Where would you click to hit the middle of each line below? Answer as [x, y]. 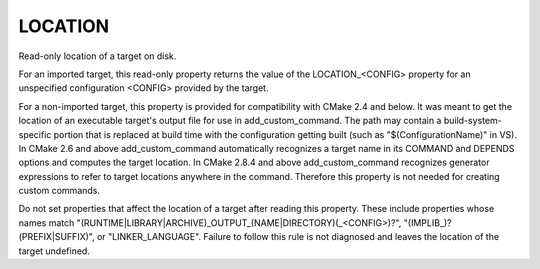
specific [35, 134]
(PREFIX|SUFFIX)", [56, 237]
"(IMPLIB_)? [427, 222]
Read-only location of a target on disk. [97, 56]
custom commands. [59, 191]
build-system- [472, 121]
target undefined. [54, 251]
